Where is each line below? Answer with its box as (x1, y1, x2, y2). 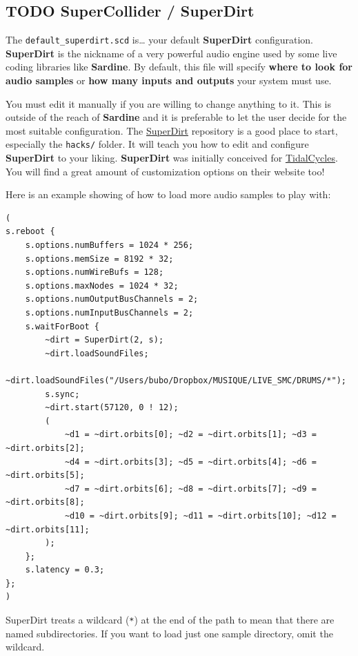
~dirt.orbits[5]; (6, 470, 85, 481)
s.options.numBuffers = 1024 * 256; (25, 240, 194, 251)
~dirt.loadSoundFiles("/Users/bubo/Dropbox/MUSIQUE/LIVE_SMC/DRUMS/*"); (6, 375, 346, 385)
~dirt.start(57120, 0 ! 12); (45, 403, 179, 413)
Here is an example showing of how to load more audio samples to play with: (6, 187, 331, 202)
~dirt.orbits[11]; (6, 524, 90, 534)
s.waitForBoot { (25, 321, 100, 331)
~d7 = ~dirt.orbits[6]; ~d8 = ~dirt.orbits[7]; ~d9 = (64, 483, 317, 494)
